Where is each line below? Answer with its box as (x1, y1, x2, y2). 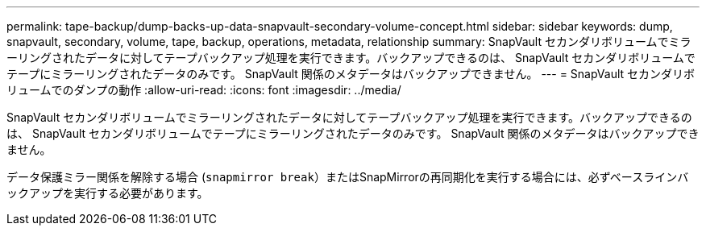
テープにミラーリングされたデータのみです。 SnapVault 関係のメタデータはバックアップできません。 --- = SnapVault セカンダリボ (6, 67, 696, 81)
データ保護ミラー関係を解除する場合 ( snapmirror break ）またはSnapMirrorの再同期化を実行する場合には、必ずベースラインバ (6, 170, 689, 184)
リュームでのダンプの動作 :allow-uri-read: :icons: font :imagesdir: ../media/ (6, 83, 401, 97)
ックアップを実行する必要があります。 (6, 186, 209, 200)
